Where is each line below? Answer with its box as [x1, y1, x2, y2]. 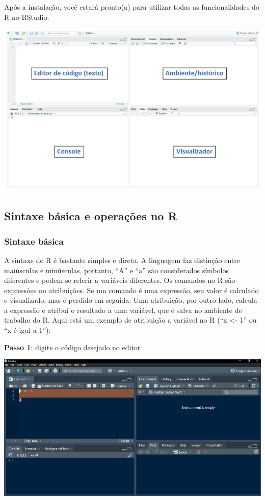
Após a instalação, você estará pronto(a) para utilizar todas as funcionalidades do [4, 2, 259, 12]
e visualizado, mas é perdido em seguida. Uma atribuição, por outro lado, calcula [4, 295, 257, 305]
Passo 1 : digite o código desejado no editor [4, 341, 141, 352]
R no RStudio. [4, 11, 49, 22]
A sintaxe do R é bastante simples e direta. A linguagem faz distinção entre [4, 254, 240, 265]
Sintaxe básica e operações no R [4, 208, 177, 224]
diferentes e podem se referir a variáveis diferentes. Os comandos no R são [4, 275, 235, 285]
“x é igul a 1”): [4, 325, 51, 335]
